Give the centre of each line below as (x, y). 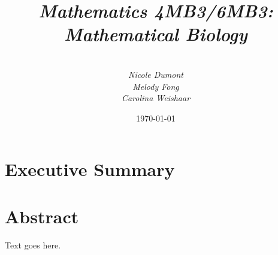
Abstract (42, 216)
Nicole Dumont (156, 74)
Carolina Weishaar (156, 98)
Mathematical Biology (156, 34)
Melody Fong (156, 86)
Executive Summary (90, 169)
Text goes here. (33, 245)
